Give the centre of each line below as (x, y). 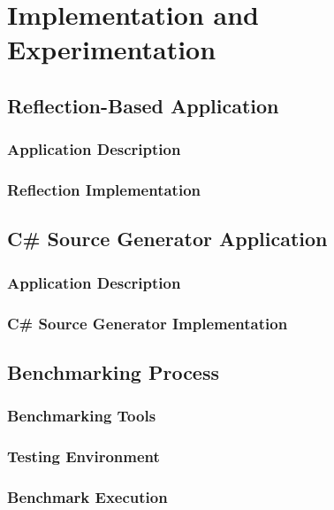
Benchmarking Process (114, 371)
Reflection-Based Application (143, 105)
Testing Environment (83, 456)
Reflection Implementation (104, 190)
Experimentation (112, 49)
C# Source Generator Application (167, 239)
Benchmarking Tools (82, 416)
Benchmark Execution (87, 496)
